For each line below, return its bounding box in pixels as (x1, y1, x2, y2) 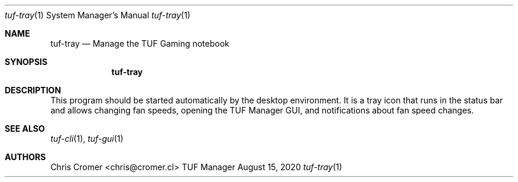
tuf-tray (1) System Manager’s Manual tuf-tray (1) (5, 10, 190, 20)
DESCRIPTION (5, 85, 61, 95)
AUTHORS (5, 152, 46, 162)
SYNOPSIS (5, 57, 48, 67)
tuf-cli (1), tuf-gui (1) (50, 134, 124, 144)
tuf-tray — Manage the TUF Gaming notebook (50, 38, 229, 48)
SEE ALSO (5, 123, 45, 134)
